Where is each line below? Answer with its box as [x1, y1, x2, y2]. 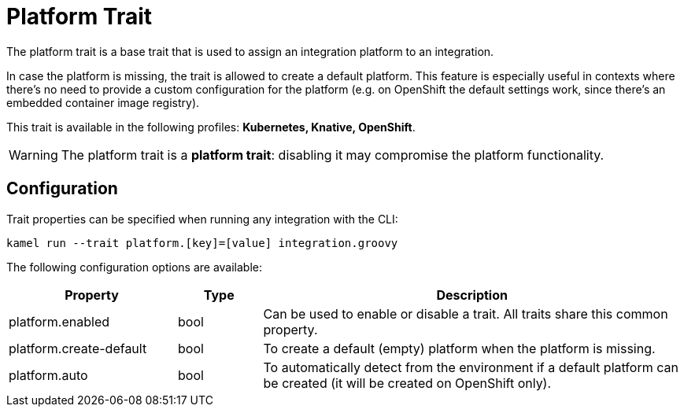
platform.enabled [9, 313, 110, 330]
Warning [9, 146, 58, 163]
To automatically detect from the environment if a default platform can [263, 359, 678, 375]
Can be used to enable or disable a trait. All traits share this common [263, 305, 668, 322]
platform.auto [9, 367, 88, 383]
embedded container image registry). [6, 95, 200, 109]
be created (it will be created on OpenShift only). [263, 374, 552, 391]
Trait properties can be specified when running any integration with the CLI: [6, 212, 398, 226]
